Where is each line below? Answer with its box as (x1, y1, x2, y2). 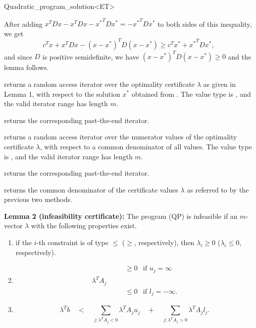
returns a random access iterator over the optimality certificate (4, 78, 195, 89)
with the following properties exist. (31, 220, 137, 231)
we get (4, 28, 24, 38)
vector (4, 220, 23, 231)
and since (4, 51, 32, 62)
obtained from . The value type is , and (131, 88, 251, 99)
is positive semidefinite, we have (42, 51, 139, 62)
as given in (203, 78, 236, 89)
